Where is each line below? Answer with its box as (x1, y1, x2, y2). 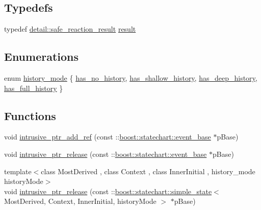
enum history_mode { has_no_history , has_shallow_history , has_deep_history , (4, 73, 257, 83)
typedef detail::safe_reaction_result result (4, 24, 136, 34)
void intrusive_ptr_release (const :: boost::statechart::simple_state (4, 185, 212, 196)
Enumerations (4, 49, 79, 64)
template (4, 166, 32, 176)
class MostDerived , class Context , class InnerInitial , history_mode (41, 166, 255, 176)
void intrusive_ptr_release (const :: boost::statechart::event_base (4, 148, 207, 159)
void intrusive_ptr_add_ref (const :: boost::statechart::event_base (4, 131, 211, 142)
